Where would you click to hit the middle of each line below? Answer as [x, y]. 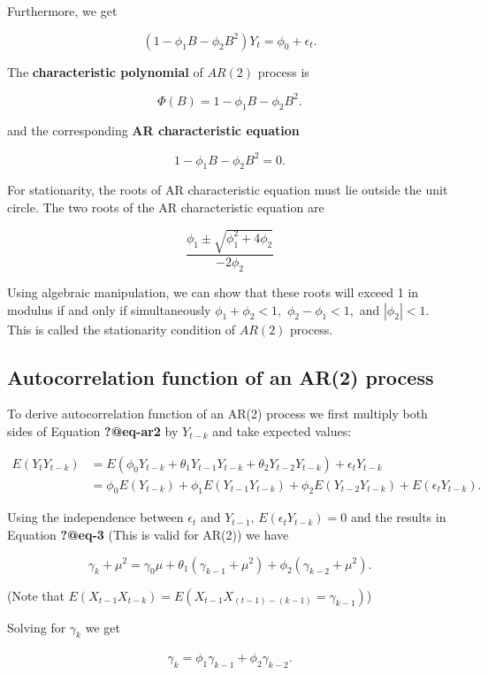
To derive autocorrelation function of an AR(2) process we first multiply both [217, 414]
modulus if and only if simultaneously [109, 309]
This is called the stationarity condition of [122, 329]
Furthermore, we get [62, 11]
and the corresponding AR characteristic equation [153, 130]
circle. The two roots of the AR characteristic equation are [166, 207]
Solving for [37, 627]
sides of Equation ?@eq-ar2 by [93, 430]
